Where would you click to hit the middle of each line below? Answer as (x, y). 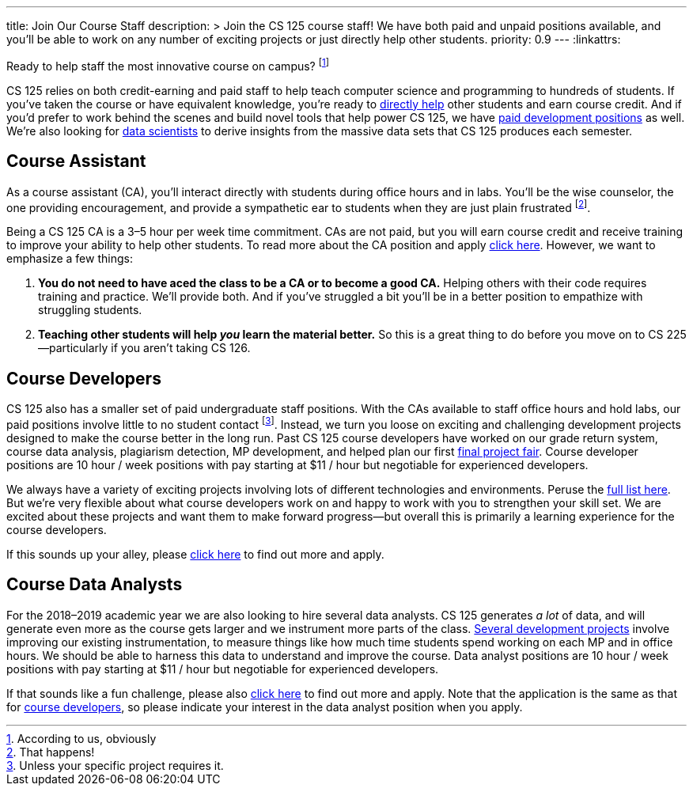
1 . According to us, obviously (81, 738)
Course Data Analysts (95, 585)
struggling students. (90, 310)
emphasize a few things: (70, 259)
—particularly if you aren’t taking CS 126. (144, 348)
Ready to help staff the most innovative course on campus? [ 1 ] (168, 65)
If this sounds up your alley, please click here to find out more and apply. (195, 554)
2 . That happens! (51, 752)
